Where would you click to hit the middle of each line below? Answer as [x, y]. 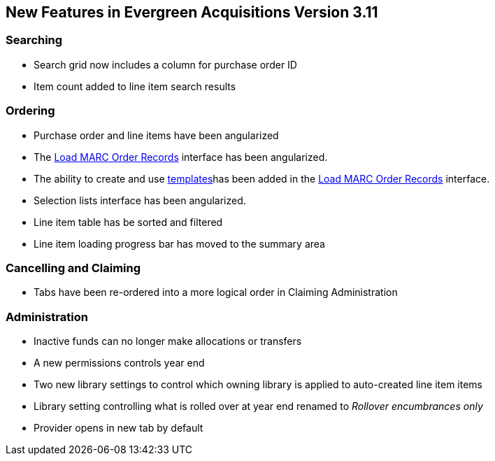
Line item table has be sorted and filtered [128, 222]
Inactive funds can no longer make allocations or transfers [168, 341]
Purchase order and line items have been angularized [156, 135]
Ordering [30, 111]
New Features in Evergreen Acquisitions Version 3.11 [192, 12]
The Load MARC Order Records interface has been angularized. [181, 157]
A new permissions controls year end [119, 363]
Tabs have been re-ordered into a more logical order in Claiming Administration [216, 292]
